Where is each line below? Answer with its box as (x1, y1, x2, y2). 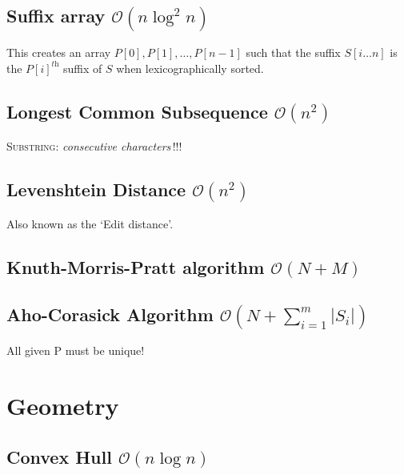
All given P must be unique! (6, 342, 145, 359)
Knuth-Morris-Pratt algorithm (6, 254, 265, 279)
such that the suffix (246, 44, 341, 61)
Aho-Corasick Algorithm (6, 301, 214, 326)
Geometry (6, 389, 119, 422)
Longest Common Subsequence (6, 99, 268, 123)
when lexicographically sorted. (116, 59, 264, 76)
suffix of (63, 59, 102, 76)
